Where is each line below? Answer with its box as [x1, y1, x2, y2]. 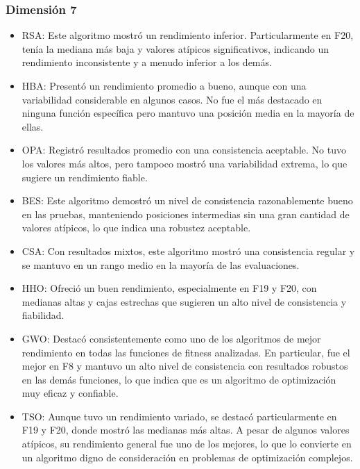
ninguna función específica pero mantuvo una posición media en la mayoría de [22, 106, 354, 120]
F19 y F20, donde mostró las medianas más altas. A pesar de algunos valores [22, 422, 350, 437]
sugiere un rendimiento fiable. [22, 170, 148, 184]
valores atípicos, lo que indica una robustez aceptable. [22, 220, 251, 235]
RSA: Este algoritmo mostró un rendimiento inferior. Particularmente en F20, [22, 28, 354, 42]
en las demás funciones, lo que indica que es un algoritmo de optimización [22, 372, 336, 386]
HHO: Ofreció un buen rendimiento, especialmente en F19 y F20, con [22, 281, 317, 295]
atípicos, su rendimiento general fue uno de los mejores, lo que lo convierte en [22, 436, 352, 451]
